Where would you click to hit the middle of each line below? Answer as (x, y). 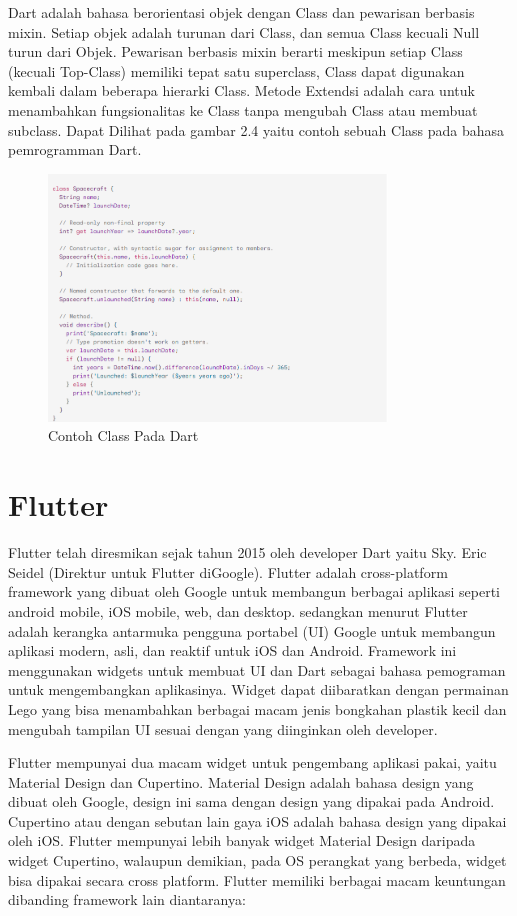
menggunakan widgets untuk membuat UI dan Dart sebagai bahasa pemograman (257, 669)
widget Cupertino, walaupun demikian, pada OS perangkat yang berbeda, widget (257, 860)
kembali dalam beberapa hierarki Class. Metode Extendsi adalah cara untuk (241, 90)
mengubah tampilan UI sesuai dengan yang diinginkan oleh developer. (223, 728)
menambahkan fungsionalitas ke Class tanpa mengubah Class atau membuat (243, 109)
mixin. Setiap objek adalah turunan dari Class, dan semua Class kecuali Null (244, 31)
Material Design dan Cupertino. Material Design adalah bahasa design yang (241, 781)
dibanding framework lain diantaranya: (127, 899)
